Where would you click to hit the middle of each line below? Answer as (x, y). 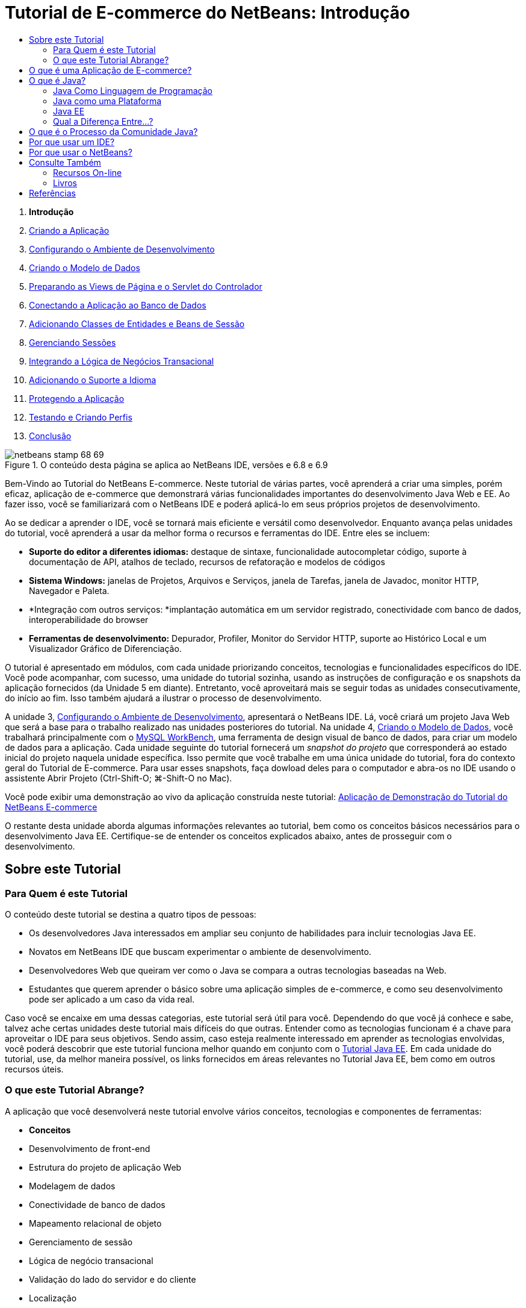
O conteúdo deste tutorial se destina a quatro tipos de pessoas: (131, 914)
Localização (53, 1298)
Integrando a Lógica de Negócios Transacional (122, 361)
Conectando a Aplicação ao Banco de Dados (118, 305)
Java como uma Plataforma (107, 101)
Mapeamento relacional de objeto (95, 1223)
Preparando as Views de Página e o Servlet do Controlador (146, 286)
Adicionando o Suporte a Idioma (93, 380)
